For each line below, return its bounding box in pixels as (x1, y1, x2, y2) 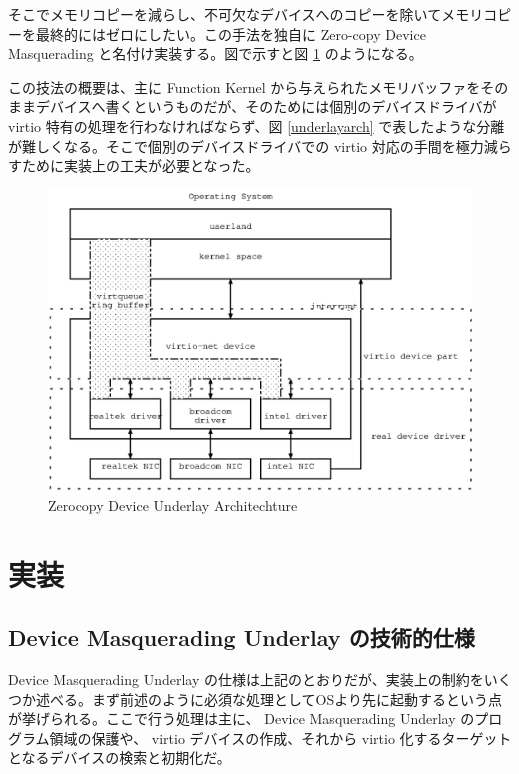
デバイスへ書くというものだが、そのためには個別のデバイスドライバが (35, 96, 497, 117)
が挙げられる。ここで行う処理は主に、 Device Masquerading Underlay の (8, 708, 475, 729)
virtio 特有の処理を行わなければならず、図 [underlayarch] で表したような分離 (8, 115, 505, 136)
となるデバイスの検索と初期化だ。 (8, 747, 231, 768)
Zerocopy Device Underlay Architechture (48, 494, 298, 515)
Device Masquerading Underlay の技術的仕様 (8, 622, 475, 653)
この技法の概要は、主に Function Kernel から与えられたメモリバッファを (8, 76, 481, 97)
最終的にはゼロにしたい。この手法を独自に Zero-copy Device (35, 23, 426, 44)
